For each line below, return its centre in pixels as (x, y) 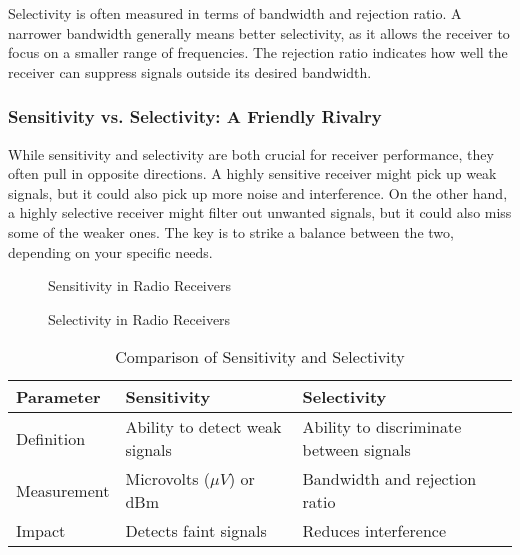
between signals (356, 450)
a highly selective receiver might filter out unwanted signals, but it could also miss (260, 212)
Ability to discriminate (382, 427)
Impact (41, 531)
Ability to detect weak (203, 427)
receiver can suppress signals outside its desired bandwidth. (190, 71)
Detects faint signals (196, 531)
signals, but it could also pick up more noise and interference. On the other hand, (258, 192)
